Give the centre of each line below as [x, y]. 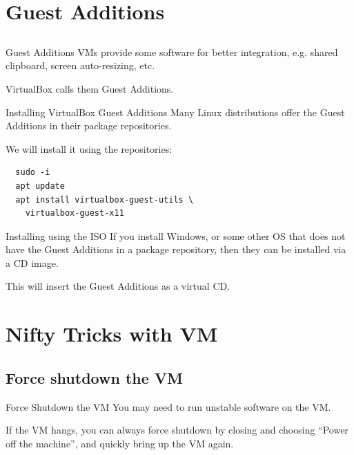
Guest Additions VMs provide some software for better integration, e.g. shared [172, 52]
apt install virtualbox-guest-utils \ [105, 199]
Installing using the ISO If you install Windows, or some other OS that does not [176, 235]
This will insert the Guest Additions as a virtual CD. [118, 286]
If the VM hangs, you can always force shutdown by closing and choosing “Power [177, 430]
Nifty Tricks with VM [112, 334]
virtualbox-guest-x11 [75, 213]
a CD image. [32, 262]
